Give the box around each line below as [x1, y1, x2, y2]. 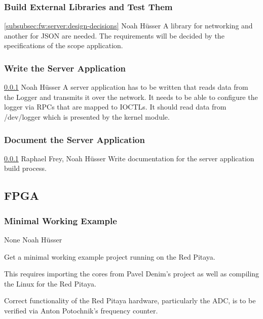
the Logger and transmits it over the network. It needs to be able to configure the [4, 91, 258, 102]
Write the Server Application [4, 61, 126, 74]
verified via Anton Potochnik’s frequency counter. [4, 305, 158, 315]
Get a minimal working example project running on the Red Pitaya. [4, 251, 215, 262]
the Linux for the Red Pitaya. [4, 278, 96, 289]
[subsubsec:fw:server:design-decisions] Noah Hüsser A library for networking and [4, 20, 253, 31]
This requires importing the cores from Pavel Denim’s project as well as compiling [4, 268, 259, 279]
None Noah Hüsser [4, 234, 62, 244]
